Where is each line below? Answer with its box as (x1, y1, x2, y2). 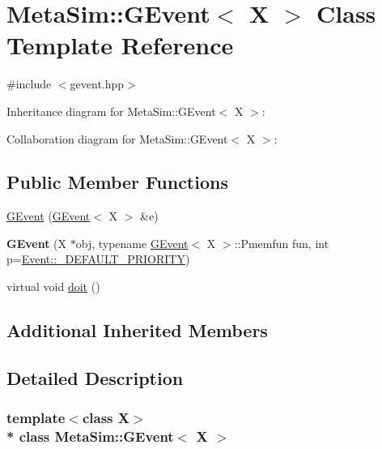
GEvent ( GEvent (6, 207, 91, 224)
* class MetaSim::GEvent (6, 426, 174, 447)
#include (6, 75, 52, 92)
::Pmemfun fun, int (234, 234, 329, 251)
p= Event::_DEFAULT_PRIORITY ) (6, 250, 190, 267)
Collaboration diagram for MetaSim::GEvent (6, 130, 228, 147)
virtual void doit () (6, 278, 100, 295)
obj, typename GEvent (75, 234, 189, 251)
